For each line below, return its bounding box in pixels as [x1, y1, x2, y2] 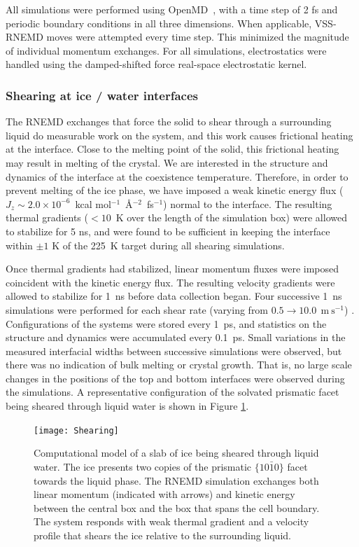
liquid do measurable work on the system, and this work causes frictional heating [6, 127, 353, 142]
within [6, 237, 33, 252]
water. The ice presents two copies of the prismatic [34, 459, 252, 473]
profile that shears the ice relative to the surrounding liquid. [34, 527, 291, 542]
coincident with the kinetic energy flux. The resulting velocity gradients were [6, 275, 335, 289]
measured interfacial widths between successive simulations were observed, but [6, 343, 342, 358]
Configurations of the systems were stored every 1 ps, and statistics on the [6, 316, 327, 331]
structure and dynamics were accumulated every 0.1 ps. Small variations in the [6, 330, 346, 345]
